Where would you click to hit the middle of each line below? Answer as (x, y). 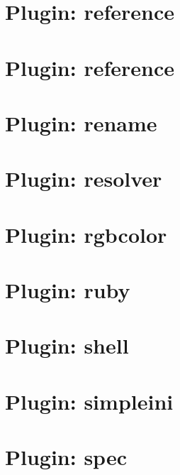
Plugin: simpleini (89, 401)
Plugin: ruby (68, 290)
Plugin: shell (67, 345)
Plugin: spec (66, 457)
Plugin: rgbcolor (86, 234)
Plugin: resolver (84, 179)
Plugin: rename (81, 122)
